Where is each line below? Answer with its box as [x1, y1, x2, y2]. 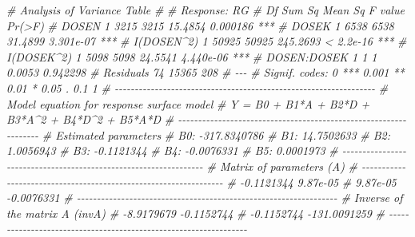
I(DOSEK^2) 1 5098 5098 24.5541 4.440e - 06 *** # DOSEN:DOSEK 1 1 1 [6, 48, 377, 65]
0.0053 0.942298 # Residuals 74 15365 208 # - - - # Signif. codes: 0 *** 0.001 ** [6, 64, 405, 81]
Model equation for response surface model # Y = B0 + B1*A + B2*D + [6, 95, 370, 112]
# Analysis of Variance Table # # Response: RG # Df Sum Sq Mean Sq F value [6, 2, 405, 18]
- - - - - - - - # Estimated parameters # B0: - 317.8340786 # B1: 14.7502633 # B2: [6, 126, 391, 143]
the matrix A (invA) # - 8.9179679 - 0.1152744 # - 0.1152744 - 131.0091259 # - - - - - [6, 204, 409, 221]
